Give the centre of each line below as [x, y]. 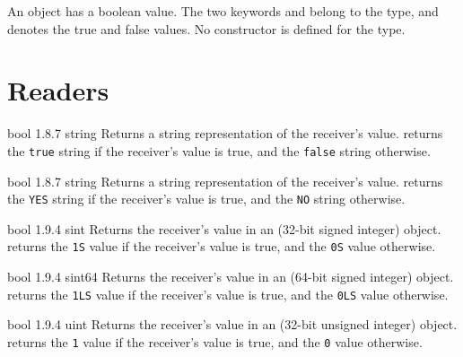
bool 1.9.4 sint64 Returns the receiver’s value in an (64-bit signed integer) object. [231, 277]
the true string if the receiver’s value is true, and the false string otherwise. [219, 150]
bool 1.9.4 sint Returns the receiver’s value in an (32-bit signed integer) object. [224, 228]
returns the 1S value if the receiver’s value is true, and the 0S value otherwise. [222, 246]
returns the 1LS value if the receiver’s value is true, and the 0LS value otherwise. [228, 294]
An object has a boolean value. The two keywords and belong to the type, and [223, 11]
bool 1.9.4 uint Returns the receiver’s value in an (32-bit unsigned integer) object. [232, 324]
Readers [58, 90]
